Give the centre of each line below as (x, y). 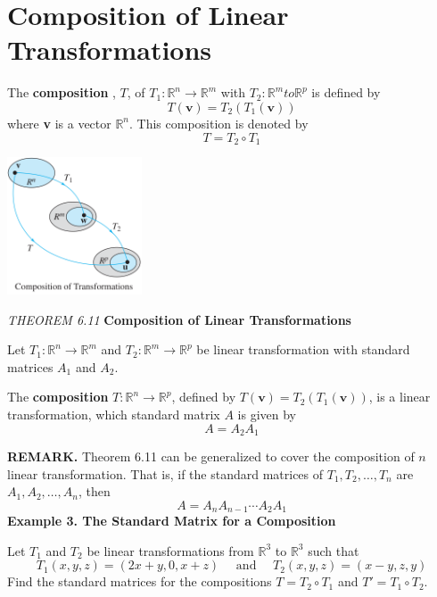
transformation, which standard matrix (114, 414)
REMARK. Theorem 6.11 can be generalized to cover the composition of (211, 456)
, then (94, 491)
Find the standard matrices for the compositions (140, 581)
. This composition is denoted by (219, 123)
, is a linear (400, 397)
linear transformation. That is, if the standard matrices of (165, 473)
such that (334, 550)
